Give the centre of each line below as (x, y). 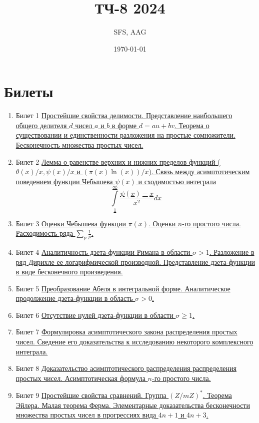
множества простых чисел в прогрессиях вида (86, 415)
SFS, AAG (130, 32)
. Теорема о (192, 125)
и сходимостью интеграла (177, 181)
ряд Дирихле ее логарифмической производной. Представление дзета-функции (135, 262)
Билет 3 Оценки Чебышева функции (71, 223)
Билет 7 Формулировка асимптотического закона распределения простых (126, 332)
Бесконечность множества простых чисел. (79, 145)
